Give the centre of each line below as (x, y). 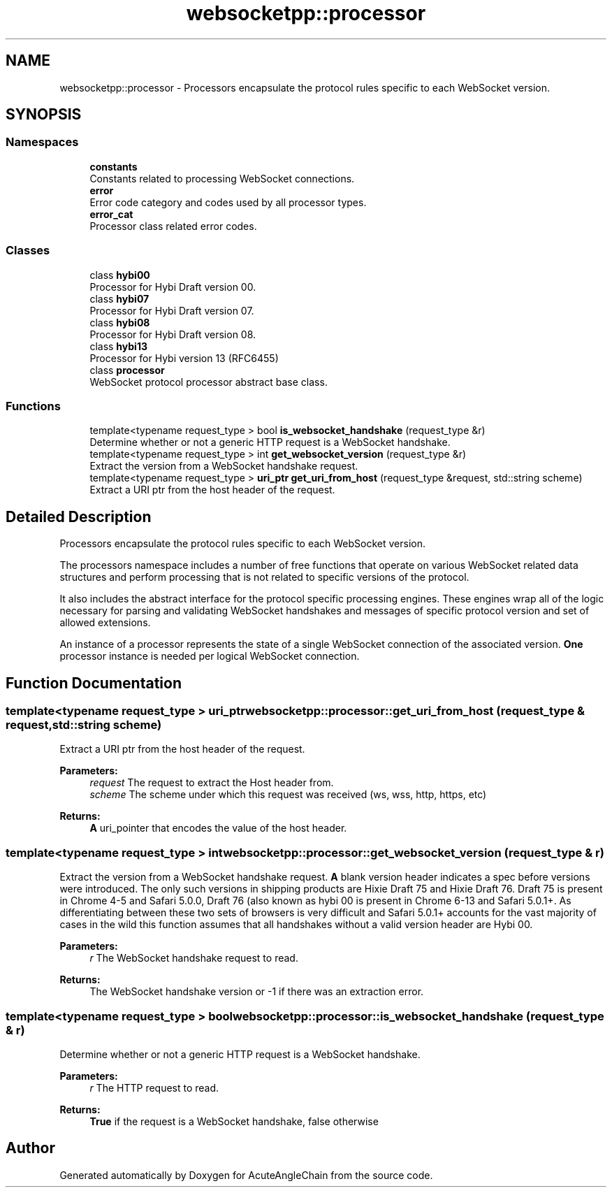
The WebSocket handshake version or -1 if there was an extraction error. (257, 992)
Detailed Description (79, 516)
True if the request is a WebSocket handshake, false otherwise (234, 1121)
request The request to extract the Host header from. (212, 783)
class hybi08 (120, 322)
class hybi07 (119, 298)
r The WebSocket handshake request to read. (194, 958)
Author (30, 1148)
